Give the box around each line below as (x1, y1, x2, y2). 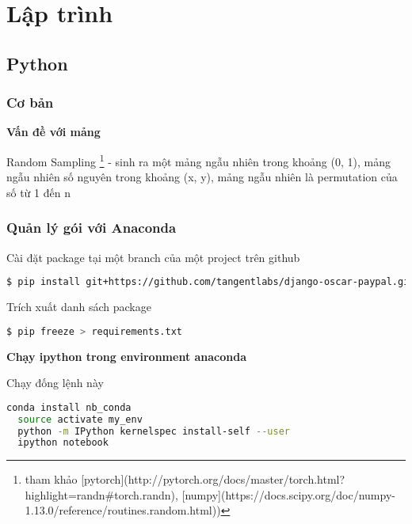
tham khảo (25, 471, 78, 488)
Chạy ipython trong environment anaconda (6, 347, 247, 364)
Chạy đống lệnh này (6, 374, 104, 391)
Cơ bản (6, 93, 54, 112)
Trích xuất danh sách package (6, 298, 151, 315)
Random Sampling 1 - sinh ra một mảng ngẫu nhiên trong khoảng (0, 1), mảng (6, 150, 391, 169)
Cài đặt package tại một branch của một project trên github (6, 249, 300, 265)
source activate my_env (17, 413, 143, 425)
